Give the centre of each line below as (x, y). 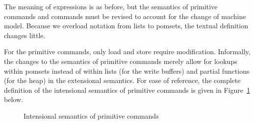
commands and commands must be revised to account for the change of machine (125, 16)
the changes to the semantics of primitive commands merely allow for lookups (121, 61)
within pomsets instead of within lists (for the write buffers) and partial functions (127, 71)
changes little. (25, 35)
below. (13, 99)
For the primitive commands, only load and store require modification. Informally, (127, 52)
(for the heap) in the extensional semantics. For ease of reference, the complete (122, 80)
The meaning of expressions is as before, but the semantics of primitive (111, 6)
